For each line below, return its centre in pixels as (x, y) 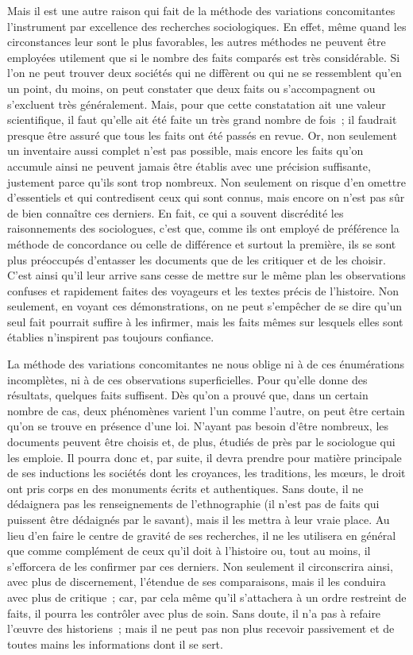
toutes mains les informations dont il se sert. (115, 643)
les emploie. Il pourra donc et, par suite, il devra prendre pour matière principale (205, 457)
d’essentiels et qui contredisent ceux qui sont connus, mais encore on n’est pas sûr (206, 197)
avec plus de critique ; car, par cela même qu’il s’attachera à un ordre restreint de (207, 597)
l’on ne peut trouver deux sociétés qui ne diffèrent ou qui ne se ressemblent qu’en (205, 73)
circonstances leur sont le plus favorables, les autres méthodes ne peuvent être (197, 42)
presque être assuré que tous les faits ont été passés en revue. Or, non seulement (202, 135)
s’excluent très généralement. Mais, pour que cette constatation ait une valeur (197, 104)
